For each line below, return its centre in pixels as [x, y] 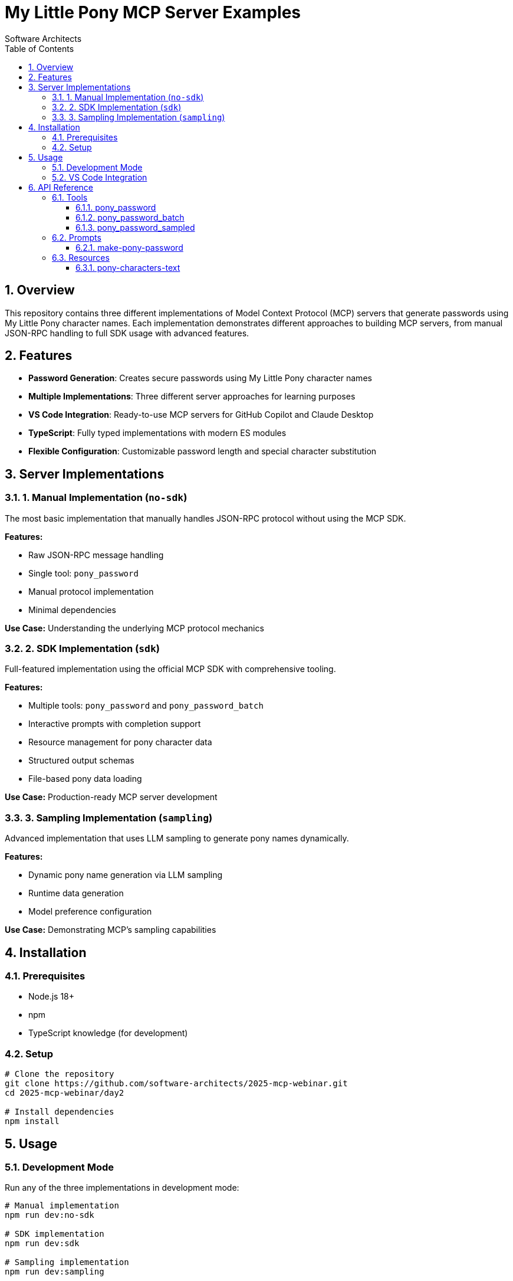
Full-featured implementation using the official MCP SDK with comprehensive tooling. [170, 669]
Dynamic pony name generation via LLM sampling [126, 875]
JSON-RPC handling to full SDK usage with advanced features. [127, 333]
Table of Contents [40, 48]
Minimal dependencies [72, 610]
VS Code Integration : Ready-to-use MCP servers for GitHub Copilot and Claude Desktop [201, 415]
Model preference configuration [90, 912]
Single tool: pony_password [83, 573]
